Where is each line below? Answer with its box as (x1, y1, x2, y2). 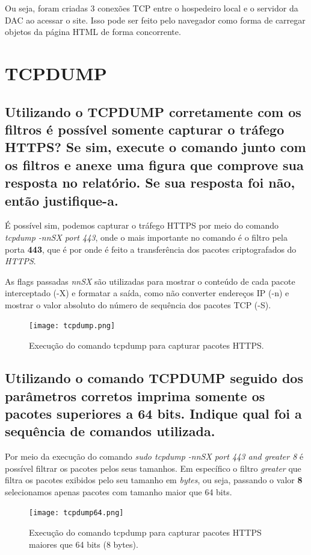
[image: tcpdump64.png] (29, 509, 124, 518)
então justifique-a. (5, 191, 119, 209)
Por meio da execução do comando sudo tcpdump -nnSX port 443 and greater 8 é (5, 450, 304, 463)
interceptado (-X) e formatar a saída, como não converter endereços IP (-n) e (5, 287, 289, 299)
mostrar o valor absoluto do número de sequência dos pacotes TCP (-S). (5, 298, 271, 311)
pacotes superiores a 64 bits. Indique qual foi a (5, 404, 302, 422)
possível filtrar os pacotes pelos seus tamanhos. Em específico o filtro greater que (5, 461, 301, 474)
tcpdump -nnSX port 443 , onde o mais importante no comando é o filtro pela (5, 230, 288, 243)
